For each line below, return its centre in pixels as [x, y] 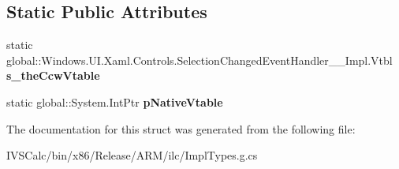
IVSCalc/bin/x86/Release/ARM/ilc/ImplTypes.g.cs [132, 155]
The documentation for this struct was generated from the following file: [181, 128]
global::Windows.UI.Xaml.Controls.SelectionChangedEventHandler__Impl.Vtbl [199, 60]
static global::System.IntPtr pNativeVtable [115, 101]
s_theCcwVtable [53, 75]
